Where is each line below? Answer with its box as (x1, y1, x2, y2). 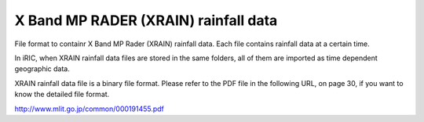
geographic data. (14, 64, 71, 74)
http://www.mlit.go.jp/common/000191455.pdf (14, 104, 165, 113)
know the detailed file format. (14, 90, 110, 99)
